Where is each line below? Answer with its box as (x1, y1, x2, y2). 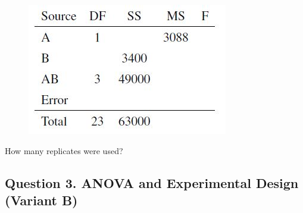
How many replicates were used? (5, 144, 123, 156)
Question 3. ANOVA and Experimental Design (5, 173, 299, 192)
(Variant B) (5, 190, 78, 209)
